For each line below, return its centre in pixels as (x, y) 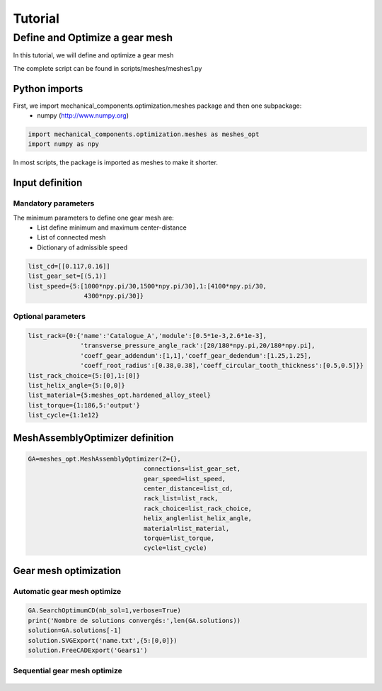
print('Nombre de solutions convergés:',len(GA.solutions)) (134, 620)
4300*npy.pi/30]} (114, 296)
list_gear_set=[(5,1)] (67, 276)
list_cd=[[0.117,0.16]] (69, 266)
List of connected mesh (71, 237)
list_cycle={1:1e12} (63, 415)
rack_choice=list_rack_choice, (198, 508)
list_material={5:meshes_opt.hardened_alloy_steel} (120, 395)
